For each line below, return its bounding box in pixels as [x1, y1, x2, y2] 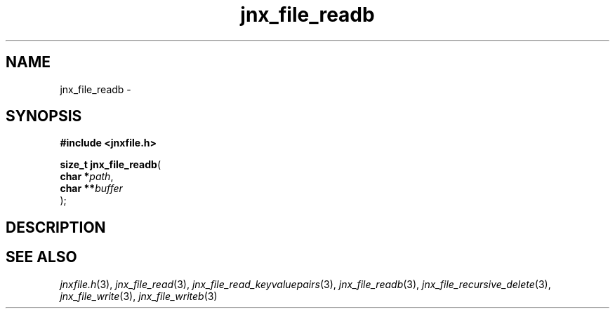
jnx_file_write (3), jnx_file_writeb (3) [60, 289, 218, 302]
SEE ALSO [6, 248, 77, 266]
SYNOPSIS [6, 107, 82, 125]
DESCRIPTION [6, 218, 106, 236]
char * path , [60, 170, 114, 183]
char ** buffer [60, 182, 123, 195]
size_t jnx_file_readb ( [60, 158, 161, 171]
